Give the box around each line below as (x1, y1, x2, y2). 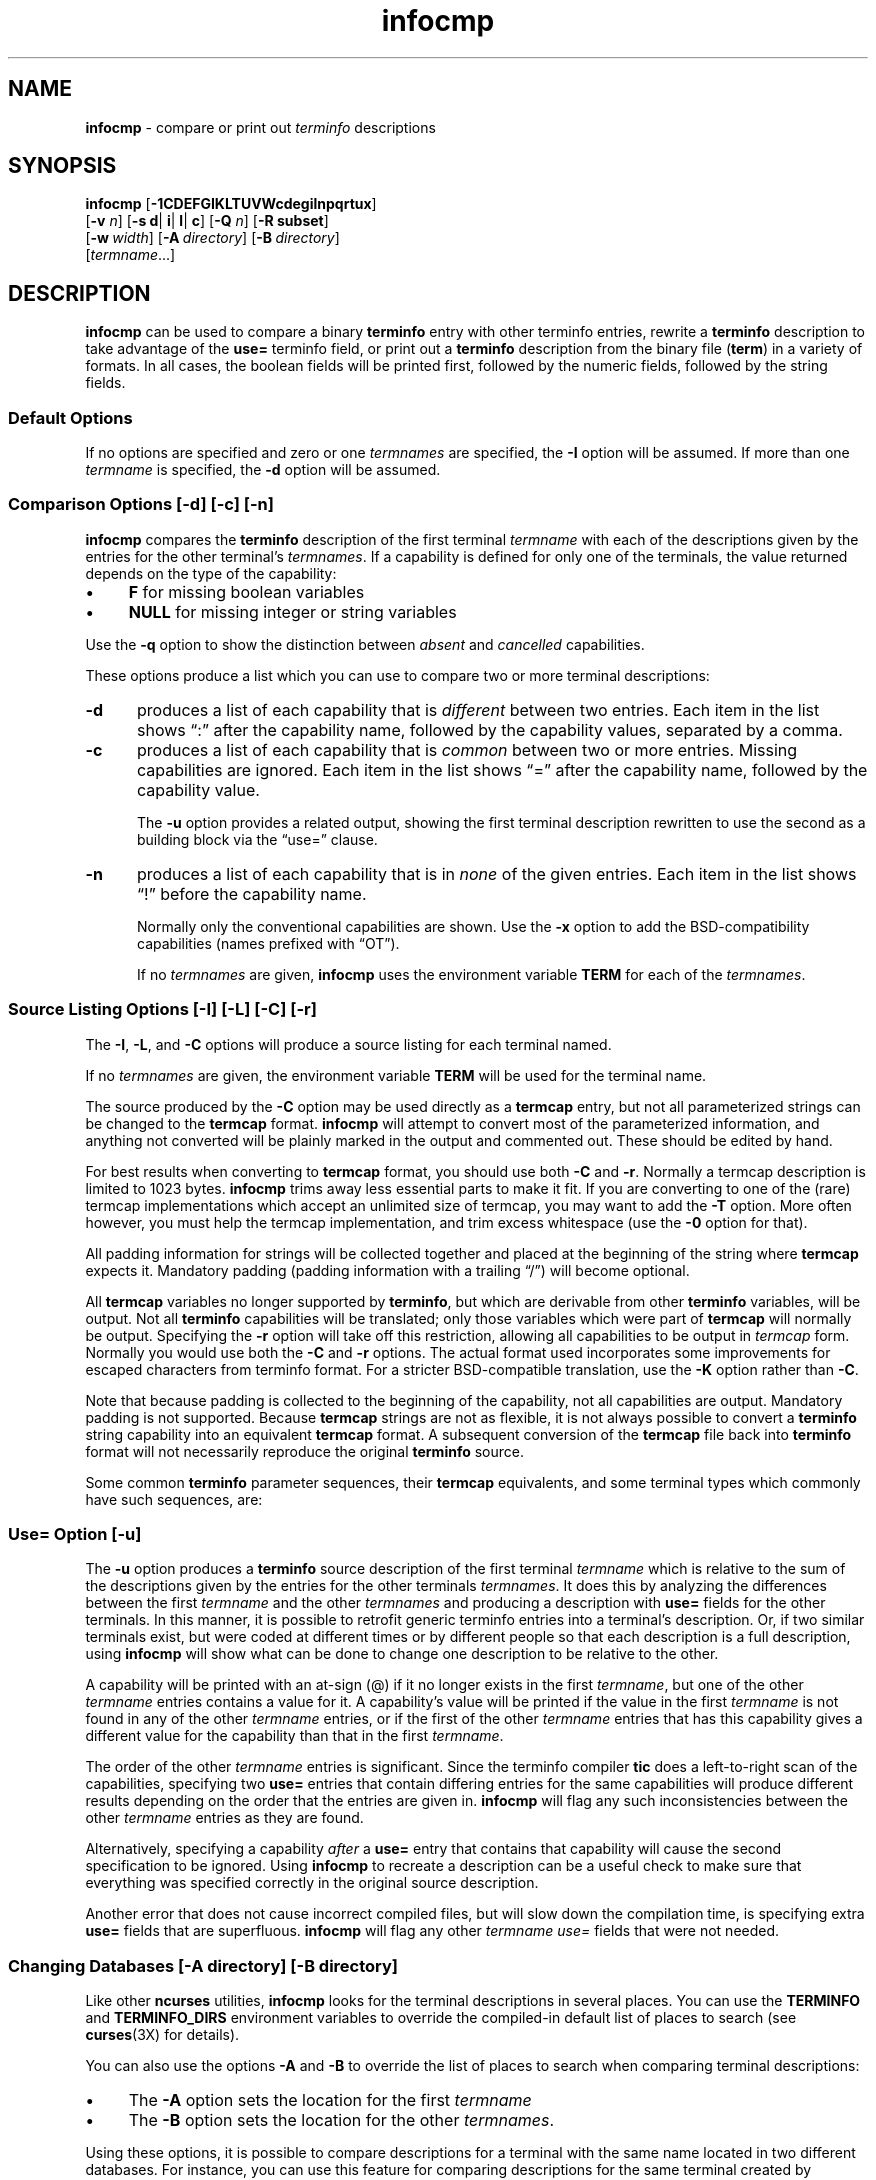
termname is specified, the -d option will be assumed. (85, 461, 441, 479)
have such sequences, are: (85, 1490, 263, 1508)
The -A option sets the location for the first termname (128, 2090, 532, 2111)
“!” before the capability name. (136, 883, 367, 904)
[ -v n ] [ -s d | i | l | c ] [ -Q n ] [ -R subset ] (85, 212, 329, 230)
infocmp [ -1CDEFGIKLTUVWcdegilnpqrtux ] (85, 195, 377, 213)
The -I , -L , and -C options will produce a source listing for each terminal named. (85, 1035, 612, 1053)
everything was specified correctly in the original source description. (85, 1874, 539, 1892)
